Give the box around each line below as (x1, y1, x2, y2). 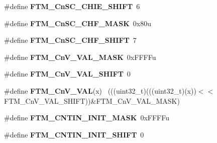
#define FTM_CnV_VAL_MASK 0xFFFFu (4, 51, 156, 62)
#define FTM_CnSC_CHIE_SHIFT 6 (4, 1, 140, 11)
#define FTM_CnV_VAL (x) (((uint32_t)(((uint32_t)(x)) (4, 85, 196, 96)
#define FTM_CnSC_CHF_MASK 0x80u (4, 18, 151, 28)
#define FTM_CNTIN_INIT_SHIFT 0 (4, 129, 144, 139)
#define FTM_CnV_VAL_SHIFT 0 (4, 68, 131, 79)
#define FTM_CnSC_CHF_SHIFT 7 (4, 35, 137, 45)
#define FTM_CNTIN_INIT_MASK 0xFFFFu (4, 112, 169, 123)
